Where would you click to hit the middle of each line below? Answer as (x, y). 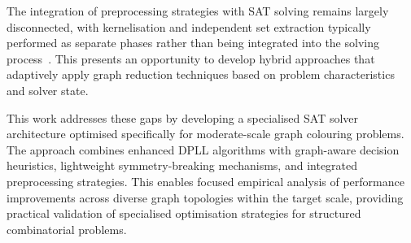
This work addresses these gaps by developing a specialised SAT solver (183, 117)
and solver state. (48, 90)
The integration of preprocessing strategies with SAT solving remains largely (198, 11)
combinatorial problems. (67, 229)
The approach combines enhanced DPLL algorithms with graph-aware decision (203, 149)
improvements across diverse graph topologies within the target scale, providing (205, 197)
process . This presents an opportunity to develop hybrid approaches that (191, 58)
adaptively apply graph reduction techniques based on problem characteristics (201, 74)
